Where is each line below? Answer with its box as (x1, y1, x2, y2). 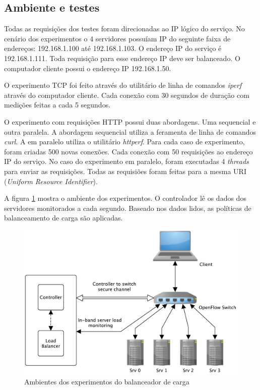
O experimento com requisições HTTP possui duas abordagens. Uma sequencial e (4, 116, 256, 127)
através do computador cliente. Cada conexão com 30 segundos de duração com (4, 89, 249, 100)
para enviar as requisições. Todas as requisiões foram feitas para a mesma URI (4, 165, 246, 176)
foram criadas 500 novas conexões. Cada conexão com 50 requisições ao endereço (4, 146, 253, 156)
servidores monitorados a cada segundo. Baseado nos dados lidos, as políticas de (4, 202, 251, 213)
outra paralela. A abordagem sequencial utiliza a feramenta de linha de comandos (4, 126, 256, 137)
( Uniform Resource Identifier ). (4, 176, 98, 186)
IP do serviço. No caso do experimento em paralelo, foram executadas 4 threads (4, 156, 249, 166)
